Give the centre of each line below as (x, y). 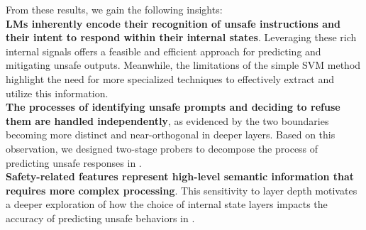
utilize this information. (57, 93)
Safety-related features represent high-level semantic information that (180, 176)
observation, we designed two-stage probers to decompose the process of (162, 148)
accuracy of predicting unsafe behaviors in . (100, 218)
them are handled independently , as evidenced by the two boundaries (167, 120)
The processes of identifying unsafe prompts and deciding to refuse (173, 107)
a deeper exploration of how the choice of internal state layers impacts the (167, 204)
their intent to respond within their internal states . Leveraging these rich (181, 37)
